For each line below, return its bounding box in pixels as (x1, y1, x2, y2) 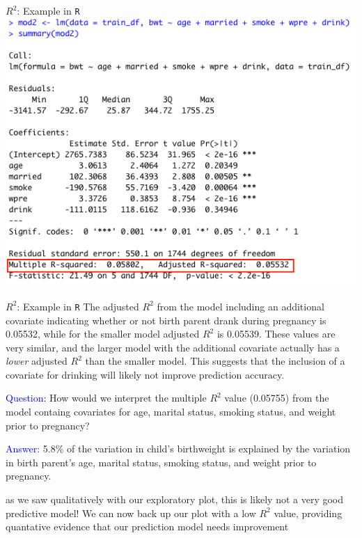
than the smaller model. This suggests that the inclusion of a (85, 354, 345, 368)
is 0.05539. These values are (217, 326, 336, 341)
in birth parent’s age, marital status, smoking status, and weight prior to (6, 454, 317, 469)
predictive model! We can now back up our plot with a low (6, 505, 256, 520)
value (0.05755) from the (224, 390, 329, 405)
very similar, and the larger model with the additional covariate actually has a (6, 340, 340, 354)
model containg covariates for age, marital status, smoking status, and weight (6, 404, 336, 419)
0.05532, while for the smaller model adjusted (6, 326, 200, 341)
